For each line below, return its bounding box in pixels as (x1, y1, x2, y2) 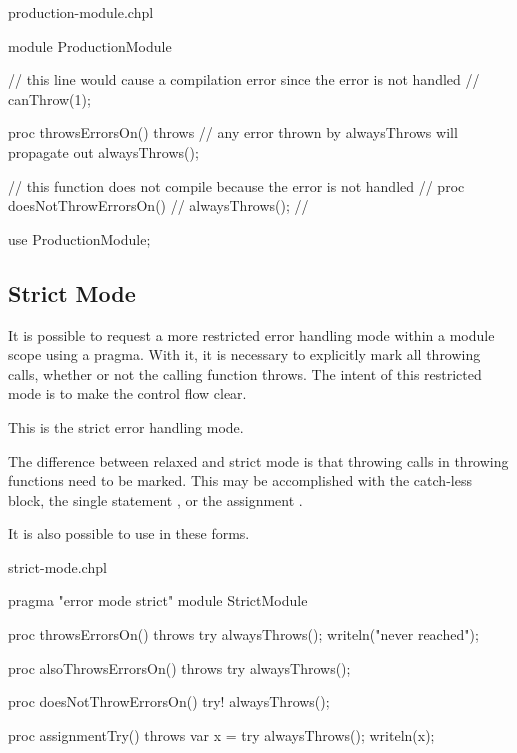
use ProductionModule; (8, 228, 151, 249)
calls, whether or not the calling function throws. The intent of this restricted (8, 363, 482, 384)
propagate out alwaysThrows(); (8, 141, 199, 162)
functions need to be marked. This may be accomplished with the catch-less (8, 470, 472, 491)
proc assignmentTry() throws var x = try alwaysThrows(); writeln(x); (8, 724, 435, 745)
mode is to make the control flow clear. (8, 383, 247, 404)
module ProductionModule (8, 35, 172, 56)
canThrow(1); (8, 88, 91, 109)
